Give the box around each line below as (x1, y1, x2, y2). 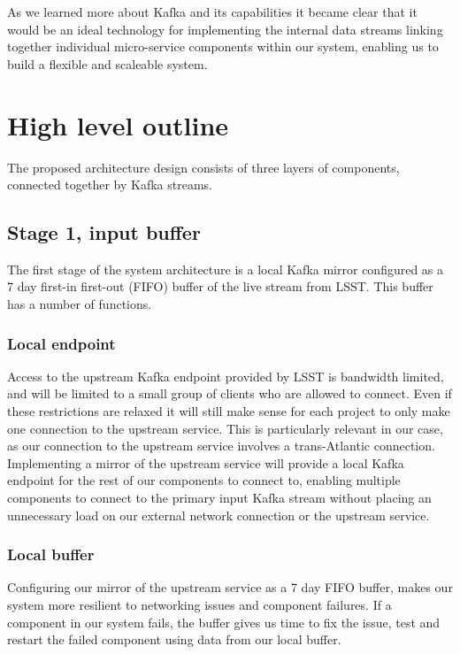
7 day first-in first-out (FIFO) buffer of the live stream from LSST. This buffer (7, 277, 433, 296)
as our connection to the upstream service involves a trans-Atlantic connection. (7, 436, 435, 455)
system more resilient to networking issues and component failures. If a (7, 596, 392, 614)
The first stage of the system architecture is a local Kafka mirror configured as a (7, 259, 444, 278)
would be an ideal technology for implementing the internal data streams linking (7, 19, 443, 38)
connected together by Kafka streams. (7, 175, 212, 194)
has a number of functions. (7, 295, 152, 313)
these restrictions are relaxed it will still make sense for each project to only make (7, 402, 450, 420)
